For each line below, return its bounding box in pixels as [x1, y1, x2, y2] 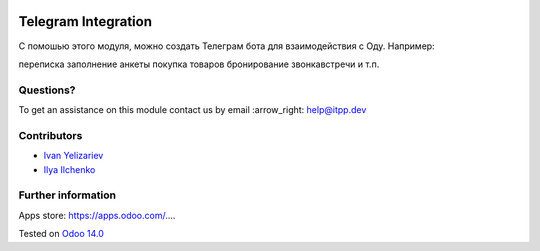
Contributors [18, 128, 83, 142]
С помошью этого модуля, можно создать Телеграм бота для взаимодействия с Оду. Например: [18, 40, 435, 52]
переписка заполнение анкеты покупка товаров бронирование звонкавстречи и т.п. [18, 58, 380, 70]
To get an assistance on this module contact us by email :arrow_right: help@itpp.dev [18, 104, 367, 116]
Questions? [18, 83, 76, 97]
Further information [18, 188, 117, 202]
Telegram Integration [18, 13, 152, 30]
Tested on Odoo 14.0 [18, 228, 104, 240]
